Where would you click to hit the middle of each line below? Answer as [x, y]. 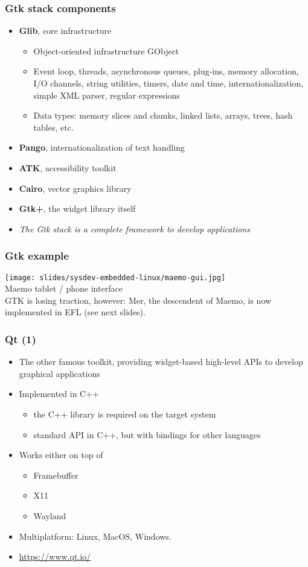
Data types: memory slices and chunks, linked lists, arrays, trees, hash [163, 115]
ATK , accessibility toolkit [68, 167]
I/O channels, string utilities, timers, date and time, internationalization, [168, 83]
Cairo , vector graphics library [75, 188]
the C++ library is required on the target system [125, 414]
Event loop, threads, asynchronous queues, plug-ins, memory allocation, [166, 71]
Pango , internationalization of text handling [102, 147]
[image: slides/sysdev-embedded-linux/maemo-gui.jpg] [115, 277]
